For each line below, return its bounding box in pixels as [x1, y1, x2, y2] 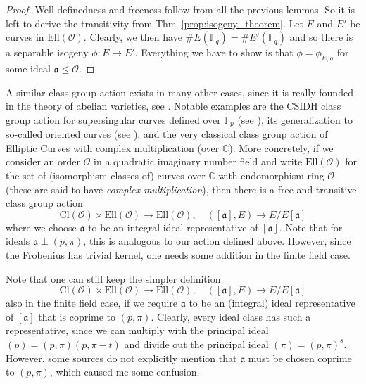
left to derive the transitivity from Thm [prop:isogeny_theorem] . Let [6, 15, 303, 30]
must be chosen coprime [248, 350, 352, 365]
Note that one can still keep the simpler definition [6, 271, 221, 286]
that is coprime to [38, 309, 116, 324]
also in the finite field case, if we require [6, 295, 178, 310]
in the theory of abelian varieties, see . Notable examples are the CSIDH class [6, 98, 341, 113]
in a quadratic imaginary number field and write [94, 154, 303, 169]
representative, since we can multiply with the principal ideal [6, 323, 269, 338]
